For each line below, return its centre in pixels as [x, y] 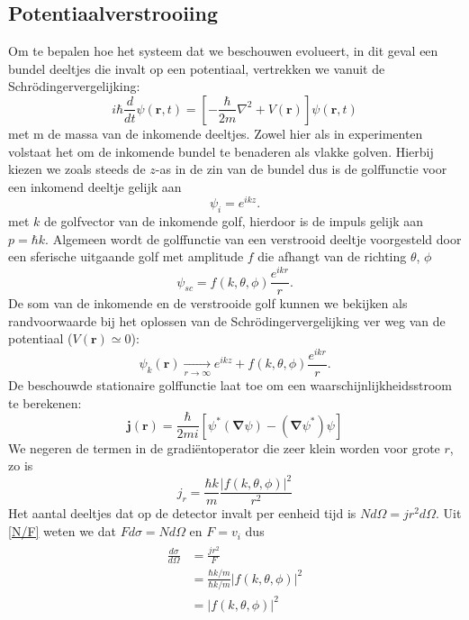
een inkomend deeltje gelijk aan [95, 186]
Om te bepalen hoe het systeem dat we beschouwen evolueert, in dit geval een [223, 51]
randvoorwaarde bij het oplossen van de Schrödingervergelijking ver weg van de [227, 320]
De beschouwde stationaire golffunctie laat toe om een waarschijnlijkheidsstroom [230, 385]
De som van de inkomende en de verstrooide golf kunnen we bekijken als [208, 303]
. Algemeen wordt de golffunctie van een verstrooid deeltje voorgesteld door [253, 238]
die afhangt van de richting [332, 256]
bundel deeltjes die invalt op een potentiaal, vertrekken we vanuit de [197, 68]
